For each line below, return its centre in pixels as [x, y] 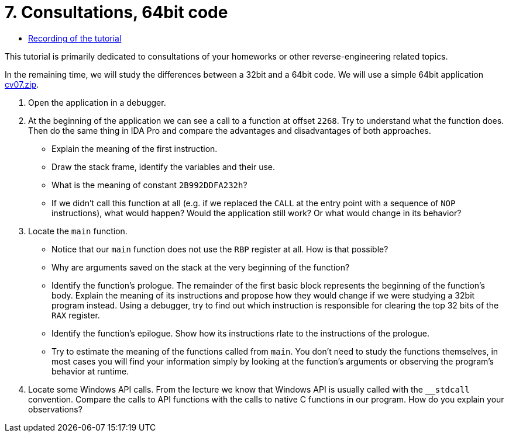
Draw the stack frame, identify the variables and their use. [164, 167]
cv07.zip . [22, 84]
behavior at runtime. [90, 371]
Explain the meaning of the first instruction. [135, 148]
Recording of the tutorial [75, 38]
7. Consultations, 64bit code [116, 12]
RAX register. [76, 315]
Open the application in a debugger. [97, 102]
